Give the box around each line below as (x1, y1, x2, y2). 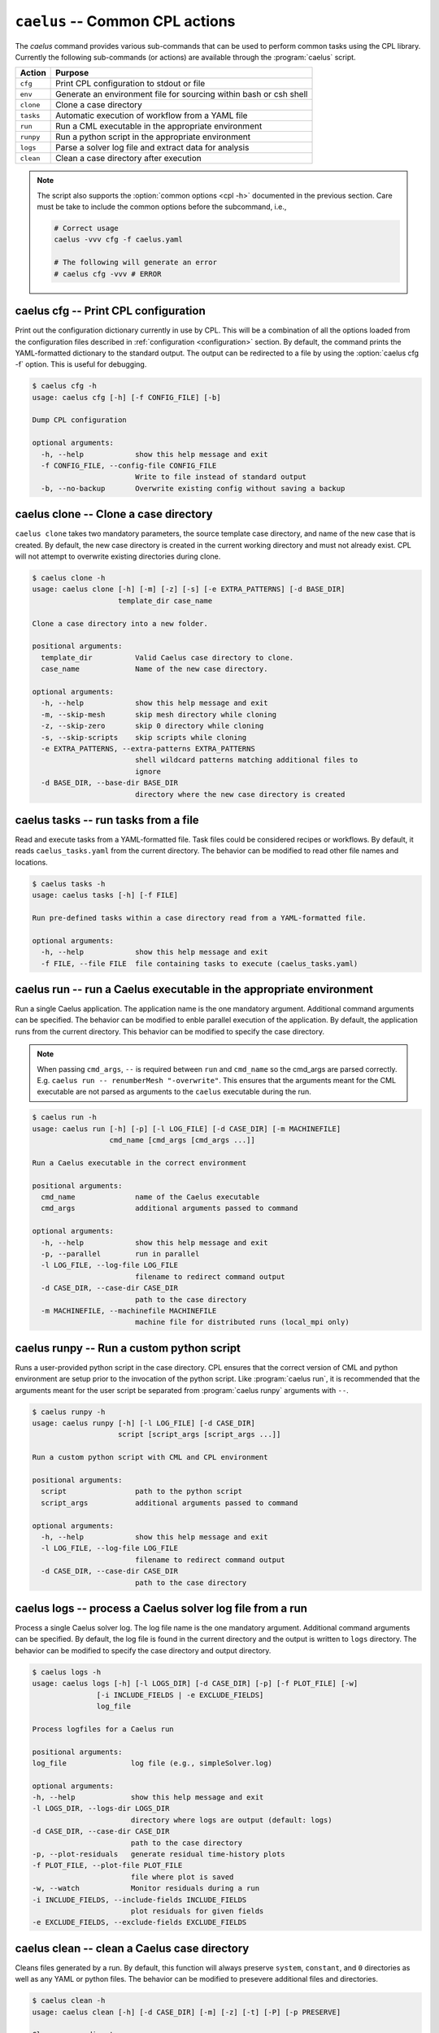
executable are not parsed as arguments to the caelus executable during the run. (37, 1086, 312, 1097)
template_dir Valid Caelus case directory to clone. (41, 653, 294, 662)
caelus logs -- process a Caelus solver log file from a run (15, 1601, 308, 1615)
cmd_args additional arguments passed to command (41, 1204, 298, 1213)
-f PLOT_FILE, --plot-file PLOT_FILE (32, 1861, 183, 1870)
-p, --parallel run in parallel (41, 1249, 200, 1259)
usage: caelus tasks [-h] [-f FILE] (32, 890, 179, 900)
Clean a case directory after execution (55, 153, 202, 164)
